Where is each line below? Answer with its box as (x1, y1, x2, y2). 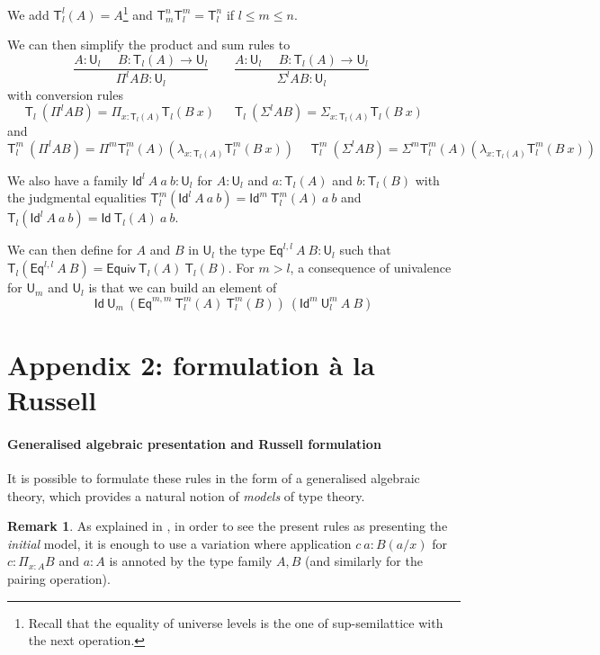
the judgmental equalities (7, 188, 147, 207)
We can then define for (7, 240, 132, 259)
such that (339, 240, 391, 259)
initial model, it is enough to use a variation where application (7, 534, 352, 552)
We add (7, 4, 49, 23)
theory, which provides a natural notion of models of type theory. (7, 486, 365, 505)
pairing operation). (7, 570, 111, 588)
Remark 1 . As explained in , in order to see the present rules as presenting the (7, 516, 448, 535)
